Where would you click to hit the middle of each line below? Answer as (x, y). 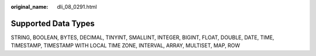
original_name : (30, 7)
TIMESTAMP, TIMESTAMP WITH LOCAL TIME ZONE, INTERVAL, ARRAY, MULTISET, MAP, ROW (126, 45)
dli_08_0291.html (77, 7)
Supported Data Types (53, 23)
